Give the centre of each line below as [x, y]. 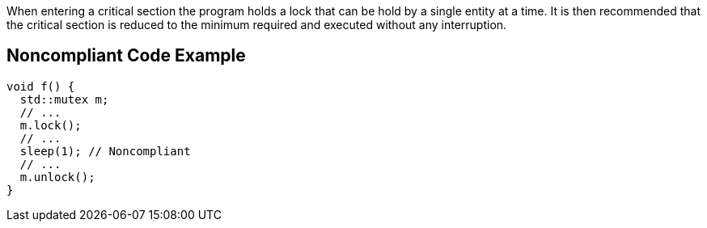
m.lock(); [51, 125]
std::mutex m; [64, 99]
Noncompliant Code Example [126, 56]
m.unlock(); [57, 177]
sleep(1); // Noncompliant [105, 151]
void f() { [41, 86]
